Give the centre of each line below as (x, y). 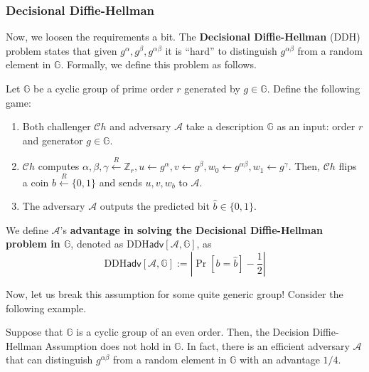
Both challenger (57, 126)
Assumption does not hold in (108, 345)
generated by (212, 88)
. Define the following (314, 88)
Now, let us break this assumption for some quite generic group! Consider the (175, 293)
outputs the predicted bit (155, 206)
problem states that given (61, 50)
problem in (33, 244)
